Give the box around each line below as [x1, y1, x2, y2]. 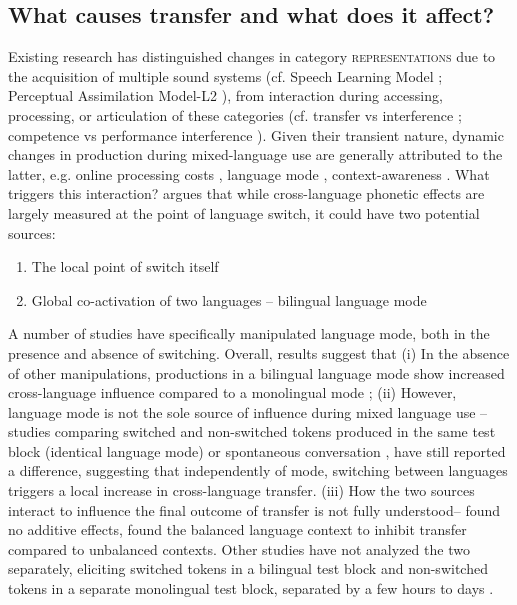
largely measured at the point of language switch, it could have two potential [8, 202, 480, 223]
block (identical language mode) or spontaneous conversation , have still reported [8, 440, 506, 461]
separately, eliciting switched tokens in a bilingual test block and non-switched [8, 558, 488, 579]
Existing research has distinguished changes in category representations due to [8, 46, 496, 67]
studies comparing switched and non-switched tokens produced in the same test [8, 421, 496, 442]
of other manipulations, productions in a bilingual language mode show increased [8, 362, 505, 383]
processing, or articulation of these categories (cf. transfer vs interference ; [8, 104, 462, 125]
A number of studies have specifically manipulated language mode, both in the [8, 323, 490, 344]
